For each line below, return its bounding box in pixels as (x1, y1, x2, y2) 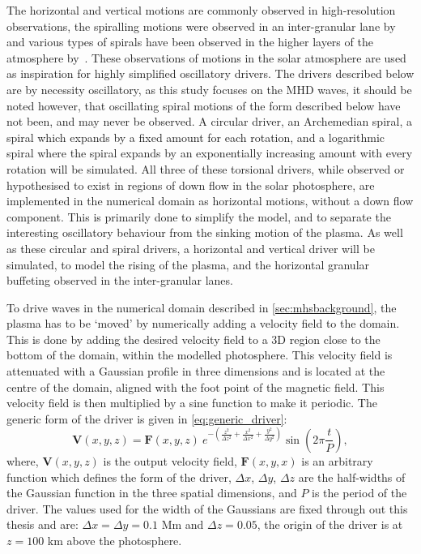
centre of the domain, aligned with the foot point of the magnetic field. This (6, 378, 385, 395)
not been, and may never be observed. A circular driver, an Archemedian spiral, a (6, 113, 412, 130)
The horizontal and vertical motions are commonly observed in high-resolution (6, 2, 396, 18)
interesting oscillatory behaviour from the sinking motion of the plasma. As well (6, 224, 403, 241)
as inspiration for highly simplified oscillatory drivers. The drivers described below (6, 65, 415, 82)
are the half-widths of (298, 468, 406, 485)
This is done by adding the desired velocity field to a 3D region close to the (6, 330, 381, 347)
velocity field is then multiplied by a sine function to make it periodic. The (6, 394, 377, 411)
